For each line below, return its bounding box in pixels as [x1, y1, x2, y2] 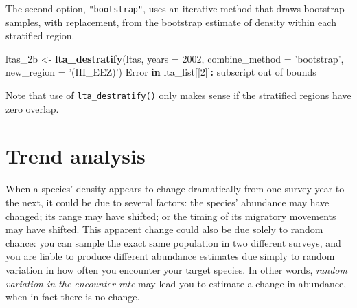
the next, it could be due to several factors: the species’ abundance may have [5, 195, 330, 209]
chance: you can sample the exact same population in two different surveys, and [5, 235, 341, 250]
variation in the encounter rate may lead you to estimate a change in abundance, [5, 276, 347, 290]
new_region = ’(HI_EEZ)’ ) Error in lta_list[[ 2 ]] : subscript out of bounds [5, 65, 316, 79]
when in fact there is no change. [5, 289, 140, 304]
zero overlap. [5, 101, 59, 115]
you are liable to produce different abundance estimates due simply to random [5, 249, 335, 263]
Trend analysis [5, 142, 146, 170]
